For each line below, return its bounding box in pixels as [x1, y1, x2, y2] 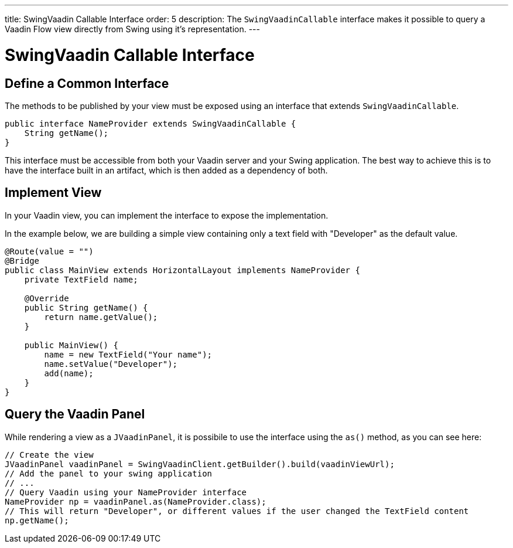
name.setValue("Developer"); [44, 359, 178, 369]
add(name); [44, 368, 94, 378]
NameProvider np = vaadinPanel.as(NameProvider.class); [5, 496, 266, 506]
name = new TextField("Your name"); [44, 349, 213, 359]
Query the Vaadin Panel [5, 407, 145, 422]
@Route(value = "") [5, 246, 94, 256]
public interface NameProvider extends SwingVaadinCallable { [5, 118, 296, 128]
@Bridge [5, 256, 40, 266]
